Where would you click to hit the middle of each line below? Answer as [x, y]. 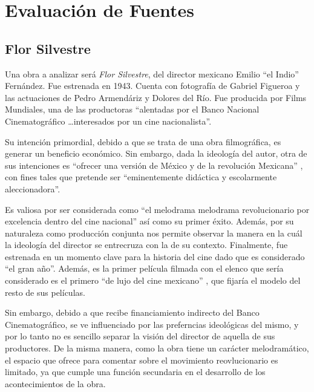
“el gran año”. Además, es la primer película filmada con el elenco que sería [144, 268]
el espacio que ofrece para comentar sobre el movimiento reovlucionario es [142, 360]
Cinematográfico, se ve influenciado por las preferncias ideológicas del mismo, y [152, 324]
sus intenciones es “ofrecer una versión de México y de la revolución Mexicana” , [154, 165]
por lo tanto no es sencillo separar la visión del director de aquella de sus [140, 336]
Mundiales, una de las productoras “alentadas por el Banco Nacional [132, 109]
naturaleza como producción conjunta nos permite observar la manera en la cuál [154, 233]
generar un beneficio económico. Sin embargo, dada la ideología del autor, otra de [156, 153]
